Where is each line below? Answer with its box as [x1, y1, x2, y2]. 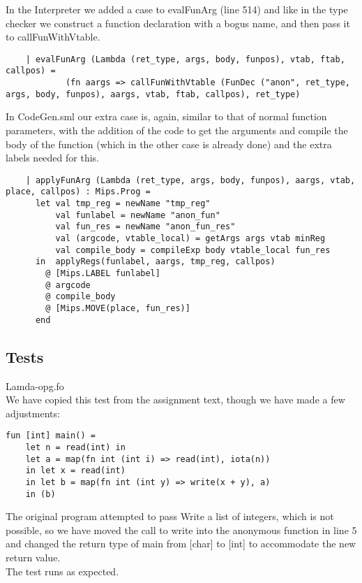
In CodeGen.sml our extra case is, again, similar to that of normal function [6, 109, 327, 124]
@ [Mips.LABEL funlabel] [45, 268, 160, 279]
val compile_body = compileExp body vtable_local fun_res [55, 245, 331, 255]
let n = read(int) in [25, 442, 126, 452]
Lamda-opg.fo [6, 378, 64, 393]
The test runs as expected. [6, 563, 119, 578]
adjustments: [6, 405, 60, 420]
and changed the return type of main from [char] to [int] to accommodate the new [6, 536, 356, 551]
